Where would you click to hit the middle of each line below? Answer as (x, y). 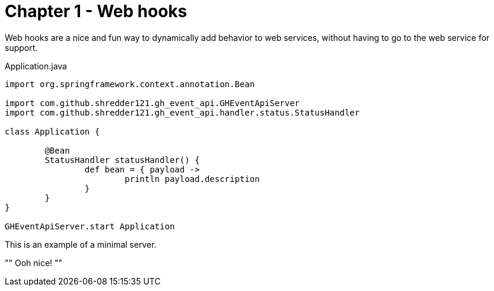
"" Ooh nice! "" (34, 263)
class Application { (52, 131)
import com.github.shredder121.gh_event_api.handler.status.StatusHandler (182, 112)
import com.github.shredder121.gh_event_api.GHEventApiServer (152, 103)
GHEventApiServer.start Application (90, 226)
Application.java (36, 66)
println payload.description (192, 179)
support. (21, 47)
